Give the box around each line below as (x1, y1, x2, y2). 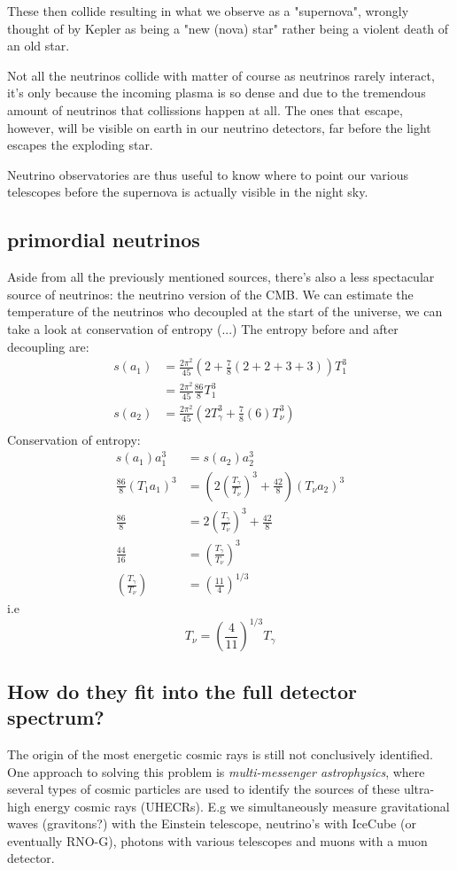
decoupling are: (7, 337, 89, 355)
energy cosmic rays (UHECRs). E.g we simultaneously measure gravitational (35, 796, 450, 815)
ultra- (403, 780, 435, 798)
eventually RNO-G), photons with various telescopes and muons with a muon (7, 831, 428, 850)
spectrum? (7, 703, 105, 731)
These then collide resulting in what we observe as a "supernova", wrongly (7, 2, 409, 19)
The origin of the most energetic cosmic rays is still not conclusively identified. (7, 744, 433, 763)
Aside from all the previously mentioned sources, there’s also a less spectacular (7, 268, 435, 286)
